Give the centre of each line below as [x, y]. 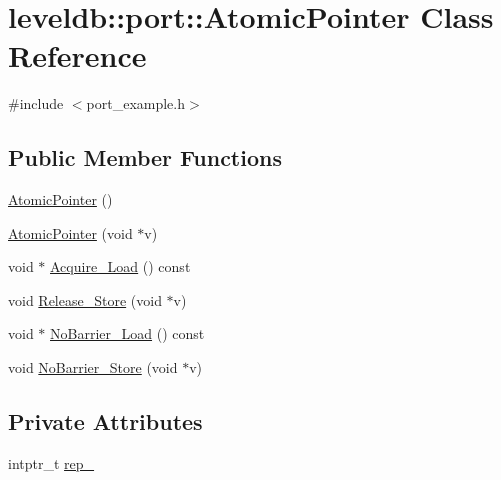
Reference [77, 55]
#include [36, 103]
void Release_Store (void [85, 299]
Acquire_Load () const [120, 266]
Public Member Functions [145, 157]
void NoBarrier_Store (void [93, 367]
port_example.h [136, 103]
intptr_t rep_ [51, 462]
